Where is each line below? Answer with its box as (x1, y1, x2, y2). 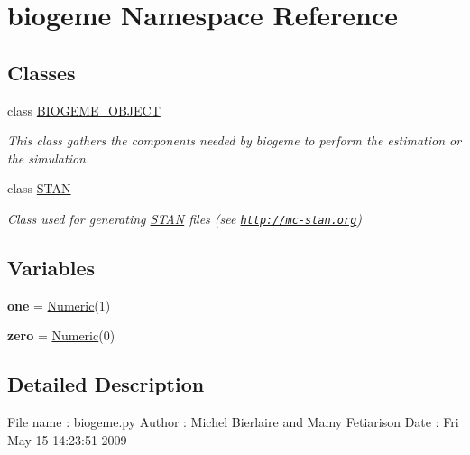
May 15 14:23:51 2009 (7, 430, 127, 449)
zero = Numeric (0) (7, 326, 115, 345)
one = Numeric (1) (7, 295, 111, 314)
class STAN (7, 179, 71, 198)
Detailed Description (7, 370, 205, 398)
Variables (7, 254, 96, 281)
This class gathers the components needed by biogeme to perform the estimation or (7, 131, 462, 150)
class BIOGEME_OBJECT (7, 100, 161, 119)
